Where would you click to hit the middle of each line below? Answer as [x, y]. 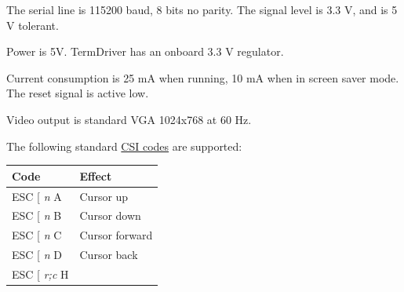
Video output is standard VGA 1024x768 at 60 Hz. [129, 119]
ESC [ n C [37, 235]
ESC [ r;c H [40, 274]
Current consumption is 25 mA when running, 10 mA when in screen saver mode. [203, 77]
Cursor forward [116, 235]
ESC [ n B [37, 215]
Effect [96, 175]
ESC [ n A [37, 196]
